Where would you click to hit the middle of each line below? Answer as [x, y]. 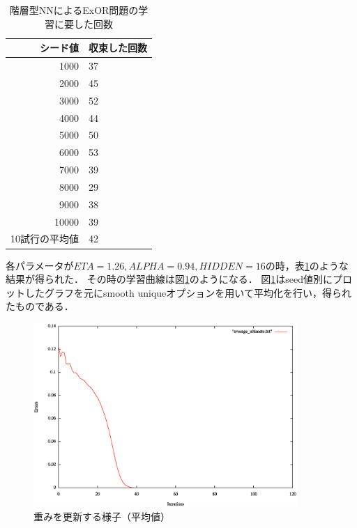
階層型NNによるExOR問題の [74, 10]
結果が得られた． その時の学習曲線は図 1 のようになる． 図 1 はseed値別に [169, 279]
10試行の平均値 [45, 239]
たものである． [40, 306]
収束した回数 [118, 48]
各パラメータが [40, 265]
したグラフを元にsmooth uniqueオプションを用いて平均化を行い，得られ [188, 292]
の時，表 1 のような [307, 265]
